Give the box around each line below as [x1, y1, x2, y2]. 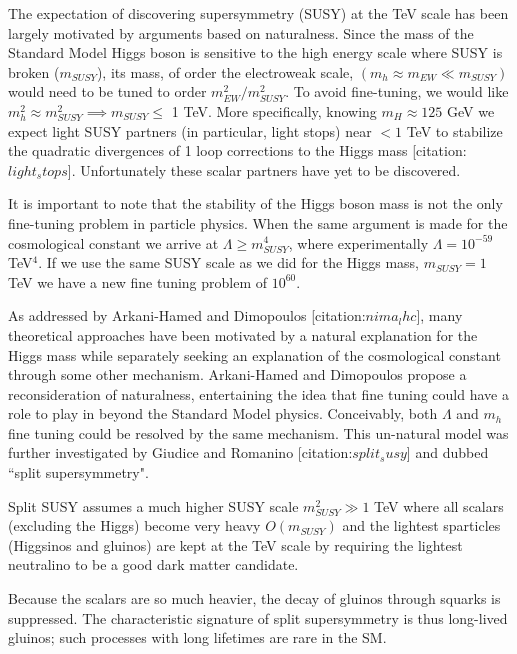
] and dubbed [406, 442, 489, 463]
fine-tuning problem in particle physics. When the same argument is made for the [8, 212, 508, 233]
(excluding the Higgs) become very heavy [8, 515, 261, 536]
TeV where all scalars [374, 495, 504, 516]
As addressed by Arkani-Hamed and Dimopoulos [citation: [8, 305, 366, 326]
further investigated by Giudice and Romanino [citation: [8, 442, 353, 463]
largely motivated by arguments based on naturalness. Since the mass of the [8, 22, 474, 43]
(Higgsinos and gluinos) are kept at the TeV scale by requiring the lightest [8, 534, 463, 555]
